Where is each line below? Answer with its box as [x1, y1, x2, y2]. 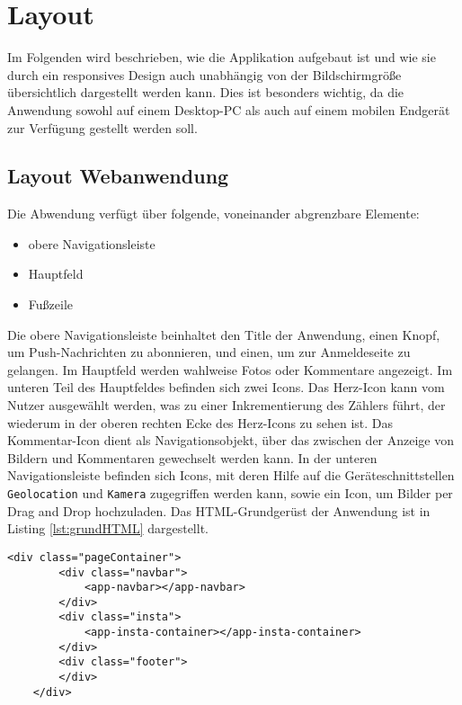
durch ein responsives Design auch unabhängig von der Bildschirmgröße [7, 65, 402, 84]
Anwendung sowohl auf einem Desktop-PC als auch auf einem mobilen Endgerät [7, 100, 450, 119]
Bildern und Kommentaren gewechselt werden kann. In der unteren [7, 448, 378, 467]
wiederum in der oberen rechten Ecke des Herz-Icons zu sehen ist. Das [7, 413, 394, 432]
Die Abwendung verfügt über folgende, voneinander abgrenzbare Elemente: [7, 204, 420, 223]
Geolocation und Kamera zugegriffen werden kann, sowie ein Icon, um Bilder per [7, 484, 453, 503]
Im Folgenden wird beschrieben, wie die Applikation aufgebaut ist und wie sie [7, 48, 436, 67]
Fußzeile [28, 295, 73, 314]
